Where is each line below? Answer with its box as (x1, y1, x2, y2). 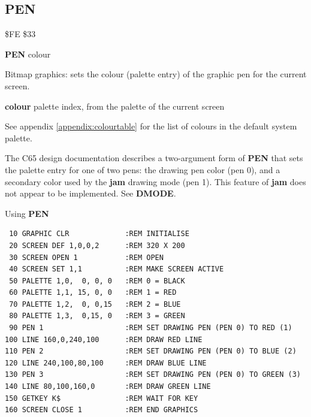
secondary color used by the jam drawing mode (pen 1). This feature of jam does (5, 175, 306, 188)
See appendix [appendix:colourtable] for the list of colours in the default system (5, 120, 297, 132)
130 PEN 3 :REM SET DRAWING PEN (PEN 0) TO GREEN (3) (5, 370, 301, 379)
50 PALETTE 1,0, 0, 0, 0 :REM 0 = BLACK (9, 276, 185, 285)
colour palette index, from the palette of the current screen (5, 99, 225, 112)
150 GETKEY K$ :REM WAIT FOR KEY (5, 394, 198, 403)
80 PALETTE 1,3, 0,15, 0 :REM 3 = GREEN (9, 312, 185, 321)
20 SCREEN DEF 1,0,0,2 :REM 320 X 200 (9, 241, 185, 250)
